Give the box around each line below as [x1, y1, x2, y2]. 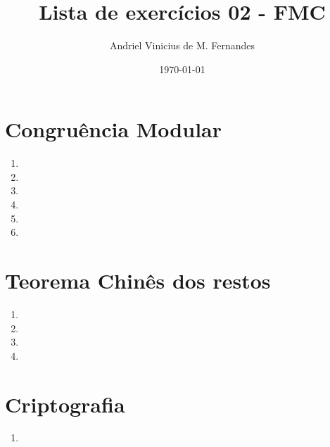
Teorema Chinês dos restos [5, 266, 271, 294]
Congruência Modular [5, 115, 222, 144]
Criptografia [5, 389, 125, 418]
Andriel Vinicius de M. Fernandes [109, 38, 255, 53]
